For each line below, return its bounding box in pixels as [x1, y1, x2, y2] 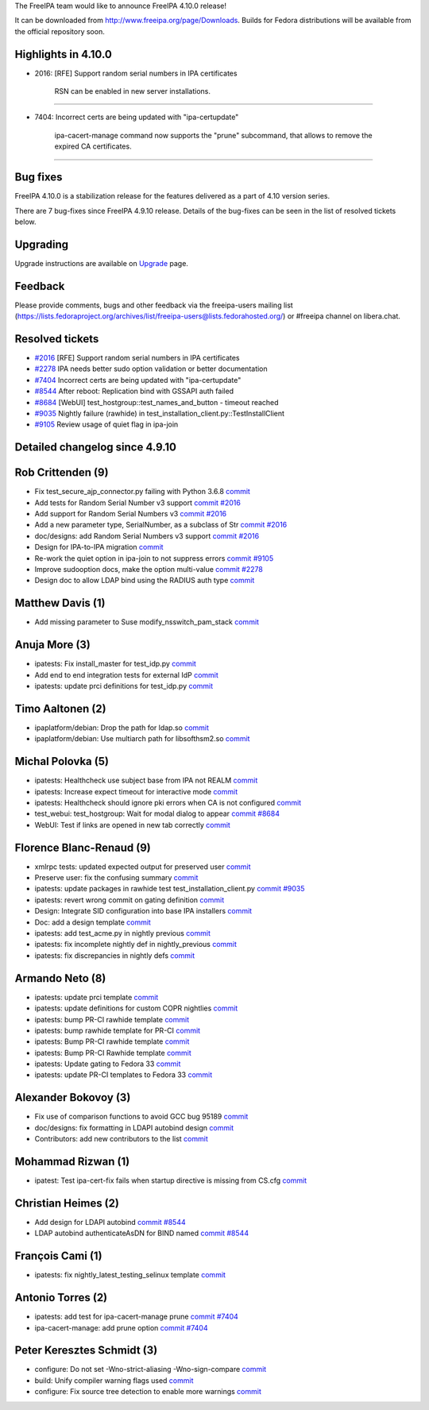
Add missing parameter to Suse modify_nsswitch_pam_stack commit [34, 617, 260, 627]
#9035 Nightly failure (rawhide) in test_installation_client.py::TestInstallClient [34, 409, 285, 418]
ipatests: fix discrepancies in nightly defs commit [34, 950, 195, 960]
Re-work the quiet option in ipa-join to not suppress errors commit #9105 [34, 553, 274, 563]
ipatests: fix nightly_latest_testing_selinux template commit [34, 1270, 226, 1280]
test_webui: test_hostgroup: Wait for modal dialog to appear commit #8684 [34, 809, 280, 818]
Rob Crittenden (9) [14, 465, 109, 480]
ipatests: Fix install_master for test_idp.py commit [34, 659, 196, 669]
